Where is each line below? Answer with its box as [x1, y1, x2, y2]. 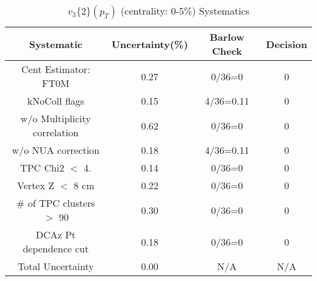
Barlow [210, 30, 244, 44]
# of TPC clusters [16, 196, 95, 210]
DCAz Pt [35, 227, 76, 241]
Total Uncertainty [17, 259, 94, 273]
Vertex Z [17, 178, 55, 192]
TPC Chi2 [20, 161, 65, 175]
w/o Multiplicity [20, 111, 91, 125]
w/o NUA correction [12, 143, 100, 157]
